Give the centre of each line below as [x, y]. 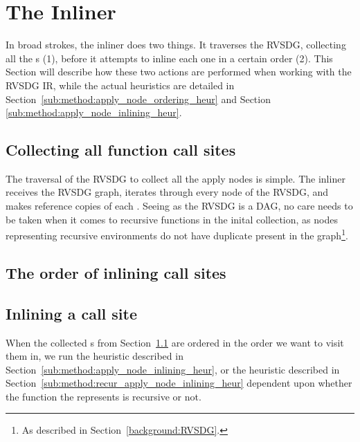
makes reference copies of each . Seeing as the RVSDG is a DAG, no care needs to [179, 206]
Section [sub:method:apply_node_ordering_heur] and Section [138, 99]
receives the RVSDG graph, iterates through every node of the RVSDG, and [167, 192]
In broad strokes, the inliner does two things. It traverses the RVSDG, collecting [176, 45]
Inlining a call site [72, 313]
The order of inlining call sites [116, 272]
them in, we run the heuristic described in [94, 356]
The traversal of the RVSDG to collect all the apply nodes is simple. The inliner [175, 178]
